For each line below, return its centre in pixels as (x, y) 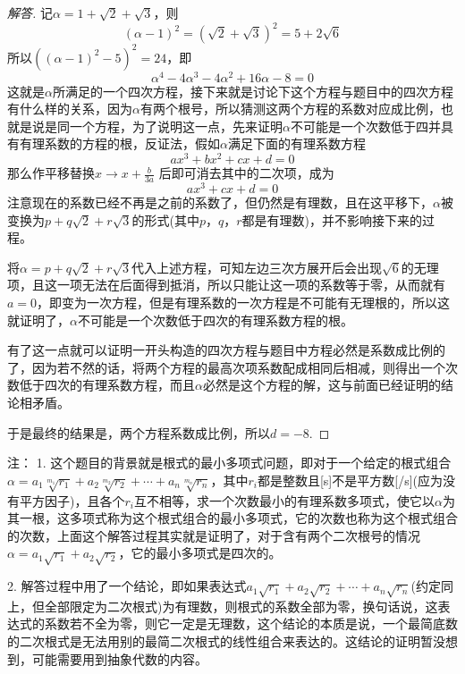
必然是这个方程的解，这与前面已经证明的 (321, 385)
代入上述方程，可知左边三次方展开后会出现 (257, 267)
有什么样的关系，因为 (70, 109)
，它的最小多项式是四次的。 (200, 553)
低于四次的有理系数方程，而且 (107, 385)
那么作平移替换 (51, 173)
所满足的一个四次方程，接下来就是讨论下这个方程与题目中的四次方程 (253, 91)
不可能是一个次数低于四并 (365, 126)
